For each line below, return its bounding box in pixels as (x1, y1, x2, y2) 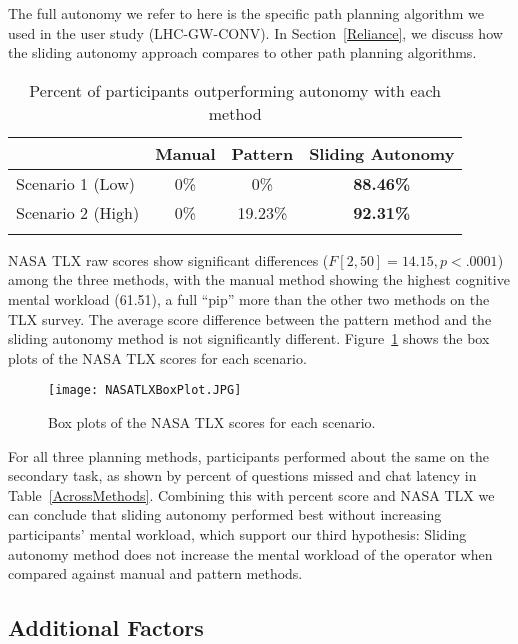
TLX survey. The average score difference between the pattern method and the (8, 308, 492, 329)
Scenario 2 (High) (16, 200, 140, 224)
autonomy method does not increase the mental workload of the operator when (8, 543, 493, 564)
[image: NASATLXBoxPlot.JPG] (48, 383, 242, 398)
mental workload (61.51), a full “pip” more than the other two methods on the (8, 288, 490, 309)
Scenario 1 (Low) (16, 171, 135, 195)
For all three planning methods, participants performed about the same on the (8, 445, 489, 466)
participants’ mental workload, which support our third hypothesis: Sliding (8, 523, 467, 544)
